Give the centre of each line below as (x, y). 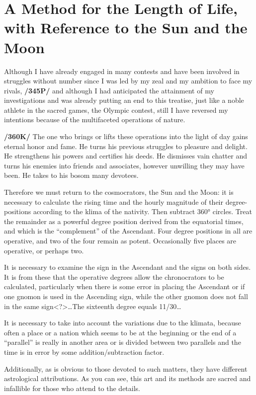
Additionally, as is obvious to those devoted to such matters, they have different (126, 368)
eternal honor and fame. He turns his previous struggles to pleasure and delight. (126, 146)
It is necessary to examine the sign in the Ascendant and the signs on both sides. (128, 267)
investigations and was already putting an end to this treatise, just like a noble (124, 100)
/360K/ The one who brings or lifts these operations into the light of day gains (126, 136)
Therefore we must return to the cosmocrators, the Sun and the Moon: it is (119, 192)
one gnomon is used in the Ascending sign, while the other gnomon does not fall (126, 296)
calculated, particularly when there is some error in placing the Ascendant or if (125, 286)
